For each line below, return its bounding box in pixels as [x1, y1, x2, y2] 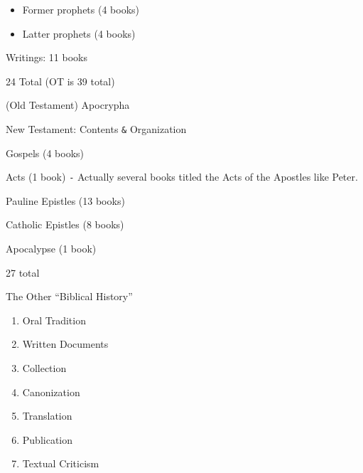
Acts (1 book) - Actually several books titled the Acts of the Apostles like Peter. [6, 169, 358, 184]
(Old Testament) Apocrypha [6, 97, 130, 112]
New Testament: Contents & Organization [6, 121, 187, 136]
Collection [22, 361, 67, 376]
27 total [6, 265, 40, 280]
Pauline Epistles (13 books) [6, 193, 125, 208]
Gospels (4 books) [6, 145, 84, 160]
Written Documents [22, 336, 109, 351]
